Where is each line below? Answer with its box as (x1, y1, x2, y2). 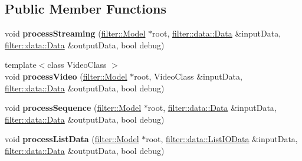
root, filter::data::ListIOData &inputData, (146, 133, 298, 145)
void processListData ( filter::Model (5, 133, 139, 145)
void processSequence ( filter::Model (5, 101, 142, 114)
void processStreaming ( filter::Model (5, 27, 146, 40)
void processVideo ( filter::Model (5, 70, 127, 82)
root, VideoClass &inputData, (134, 70, 242, 82)
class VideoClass (47, 58, 107, 71)
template (5, 58, 37, 71)
